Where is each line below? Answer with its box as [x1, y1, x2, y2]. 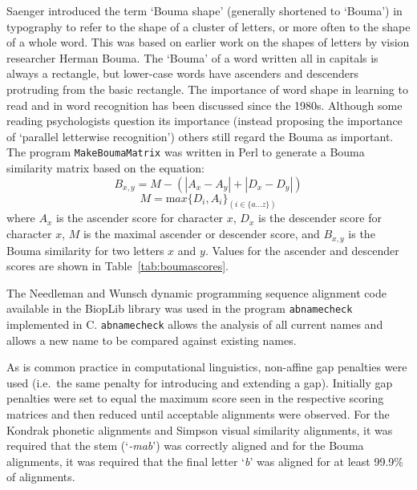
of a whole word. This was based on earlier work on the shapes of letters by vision [6, 34, 410, 51]
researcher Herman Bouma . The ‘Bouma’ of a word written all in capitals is [6, 49, 379, 66]
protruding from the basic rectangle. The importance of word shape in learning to [6, 80, 408, 97]
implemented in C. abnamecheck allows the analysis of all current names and [6, 315, 383, 332]
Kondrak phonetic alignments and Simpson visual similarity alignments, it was [6, 421, 393, 438]
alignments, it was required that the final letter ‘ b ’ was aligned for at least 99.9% [6, 452, 403, 469]
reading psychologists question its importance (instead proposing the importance [6, 112, 403, 129]
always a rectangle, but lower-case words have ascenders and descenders [6, 65, 358, 82]
